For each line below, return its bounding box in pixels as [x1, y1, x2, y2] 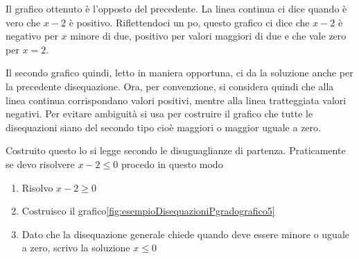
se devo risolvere [6, 156, 75, 171]
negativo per [6, 28, 58, 43]
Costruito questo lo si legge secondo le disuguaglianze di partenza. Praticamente [6, 143, 346, 158]
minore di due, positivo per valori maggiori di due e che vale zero [70, 28, 347, 43]
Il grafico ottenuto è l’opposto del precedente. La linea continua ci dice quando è [6, 1, 347, 15]
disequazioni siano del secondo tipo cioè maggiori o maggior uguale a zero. [6, 119, 321, 134]
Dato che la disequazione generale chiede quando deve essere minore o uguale [21, 226, 350, 241]
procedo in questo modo [121, 156, 223, 171]
